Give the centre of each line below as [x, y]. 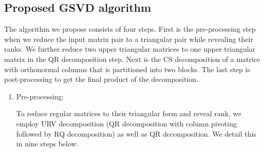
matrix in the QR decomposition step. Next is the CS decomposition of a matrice [132, 59]
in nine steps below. [47, 144]
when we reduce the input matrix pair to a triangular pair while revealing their [129, 39]
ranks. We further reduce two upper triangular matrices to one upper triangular [130, 49]
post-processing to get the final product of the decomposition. [101, 79]
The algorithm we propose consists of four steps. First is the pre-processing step [130, 29]
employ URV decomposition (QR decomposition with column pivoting [126, 123]
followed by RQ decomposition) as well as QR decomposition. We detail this [136, 133]
